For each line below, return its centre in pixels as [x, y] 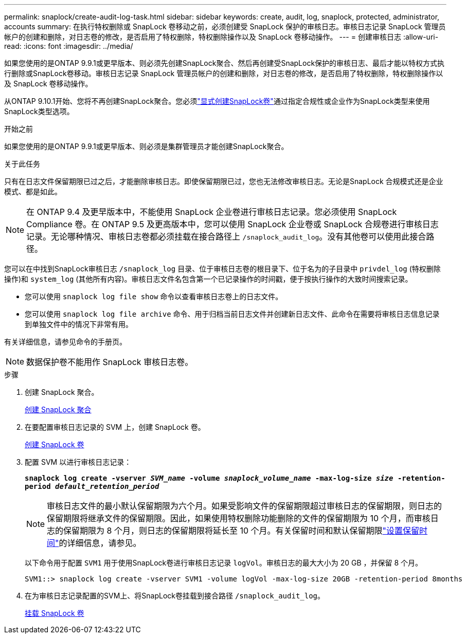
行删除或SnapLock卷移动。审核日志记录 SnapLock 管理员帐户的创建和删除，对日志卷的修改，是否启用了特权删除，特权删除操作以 [224, 73]
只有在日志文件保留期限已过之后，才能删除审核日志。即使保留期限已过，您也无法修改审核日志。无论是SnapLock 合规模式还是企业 [224, 181]
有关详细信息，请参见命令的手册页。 [65, 342]
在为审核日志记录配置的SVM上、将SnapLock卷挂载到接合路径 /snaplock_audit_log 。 [175, 596]
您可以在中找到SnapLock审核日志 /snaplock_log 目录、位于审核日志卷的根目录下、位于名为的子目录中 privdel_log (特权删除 [222, 269]
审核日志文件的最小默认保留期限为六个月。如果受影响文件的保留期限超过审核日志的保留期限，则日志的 [245, 506]
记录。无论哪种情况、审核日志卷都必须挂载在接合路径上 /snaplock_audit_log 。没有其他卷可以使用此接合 [226, 236]
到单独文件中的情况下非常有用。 [79, 324]
